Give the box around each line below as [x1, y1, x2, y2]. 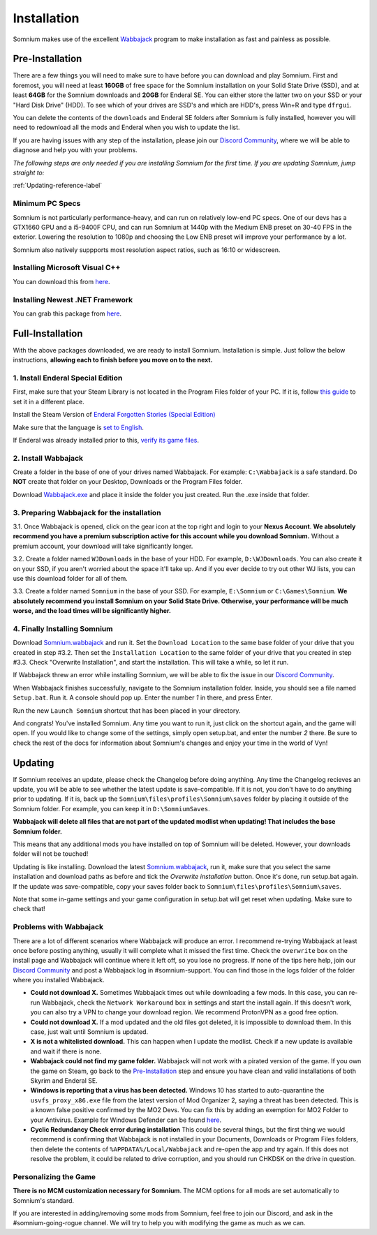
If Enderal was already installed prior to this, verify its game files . [13, 436, 199, 444]
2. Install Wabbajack [13, 453, 84, 463]
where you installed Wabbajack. [13, 976, 105, 984]
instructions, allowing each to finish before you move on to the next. [13, 356, 213, 364]
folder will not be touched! [13, 850, 89, 858]
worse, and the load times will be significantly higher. [13, 607, 171, 615]
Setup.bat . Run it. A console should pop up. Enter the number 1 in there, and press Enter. [13, 693, 272, 702]
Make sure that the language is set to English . [13, 423, 145, 431]
